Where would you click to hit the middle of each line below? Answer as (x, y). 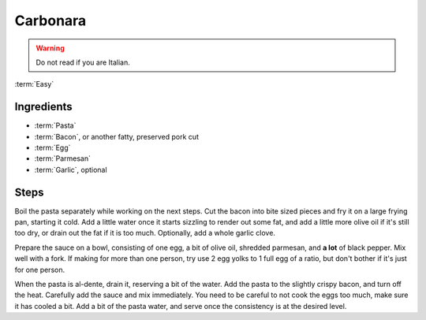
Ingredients (43, 107)
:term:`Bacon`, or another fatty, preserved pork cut (116, 136)
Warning (50, 48)
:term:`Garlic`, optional (71, 169)
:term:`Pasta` (55, 125)
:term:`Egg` (52, 148)
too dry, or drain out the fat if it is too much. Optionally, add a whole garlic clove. (145, 233)
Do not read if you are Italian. (83, 62)
